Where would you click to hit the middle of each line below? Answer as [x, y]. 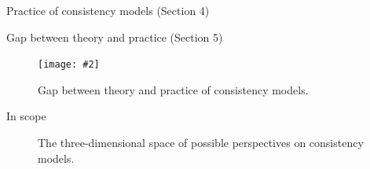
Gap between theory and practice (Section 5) [115, 37]
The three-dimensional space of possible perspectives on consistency [201, 143]
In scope [26, 116]
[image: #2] [69, 65]
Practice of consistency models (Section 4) [108, 10]
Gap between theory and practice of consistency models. [173, 89]
